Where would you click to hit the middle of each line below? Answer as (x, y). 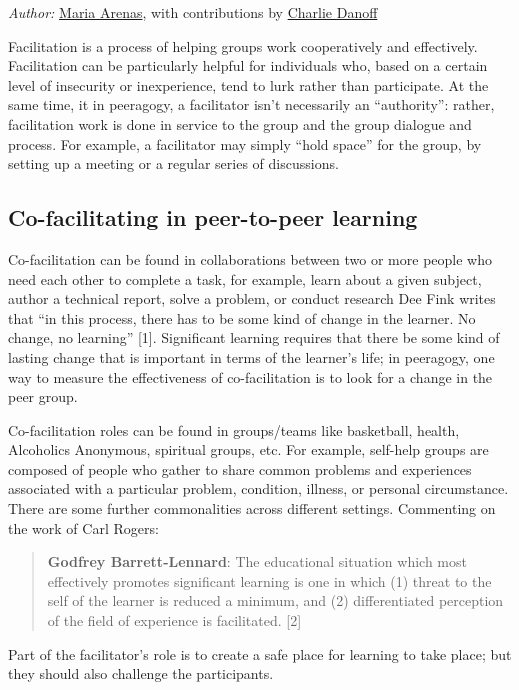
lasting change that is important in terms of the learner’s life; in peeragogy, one (251, 356)
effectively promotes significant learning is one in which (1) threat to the (269, 580)
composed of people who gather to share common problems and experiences (240, 468)
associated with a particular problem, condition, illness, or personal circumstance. (258, 488)
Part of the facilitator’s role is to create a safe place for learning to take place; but (260, 653)
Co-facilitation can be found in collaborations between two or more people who (250, 258)
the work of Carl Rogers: (83, 527)
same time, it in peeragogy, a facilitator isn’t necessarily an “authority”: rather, (251, 104)
